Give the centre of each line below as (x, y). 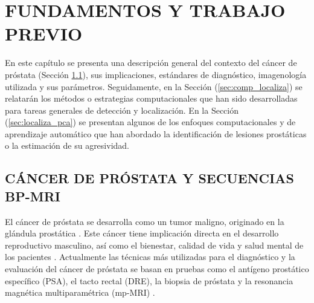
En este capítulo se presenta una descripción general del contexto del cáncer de (151, 63)
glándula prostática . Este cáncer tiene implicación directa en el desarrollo (142, 233)
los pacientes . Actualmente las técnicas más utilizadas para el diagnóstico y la (150, 257)
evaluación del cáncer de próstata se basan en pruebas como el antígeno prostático (157, 269)
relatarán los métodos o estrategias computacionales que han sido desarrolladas (151, 98)
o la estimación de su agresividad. (67, 145)
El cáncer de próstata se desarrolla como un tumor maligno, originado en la (145, 221)
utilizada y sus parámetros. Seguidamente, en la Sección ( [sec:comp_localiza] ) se (154, 86)
